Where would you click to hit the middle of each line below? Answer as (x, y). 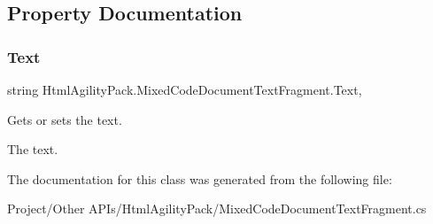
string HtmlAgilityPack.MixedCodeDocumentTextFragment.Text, (185, 89)
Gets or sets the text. (65, 119)
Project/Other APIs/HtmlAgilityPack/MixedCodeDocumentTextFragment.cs (217, 209)
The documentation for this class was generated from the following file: (200, 178)
